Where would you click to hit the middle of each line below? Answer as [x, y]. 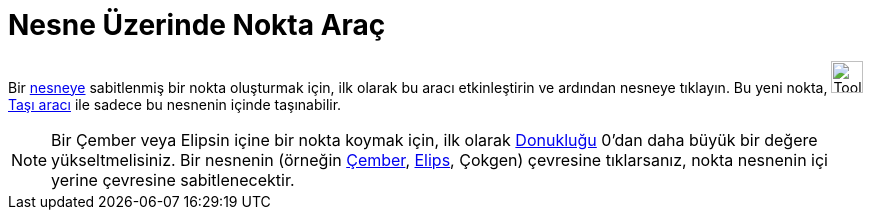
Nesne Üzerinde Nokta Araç [197, 25]
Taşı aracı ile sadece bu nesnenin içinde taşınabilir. [175, 104]
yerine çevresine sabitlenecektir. [173, 179]
